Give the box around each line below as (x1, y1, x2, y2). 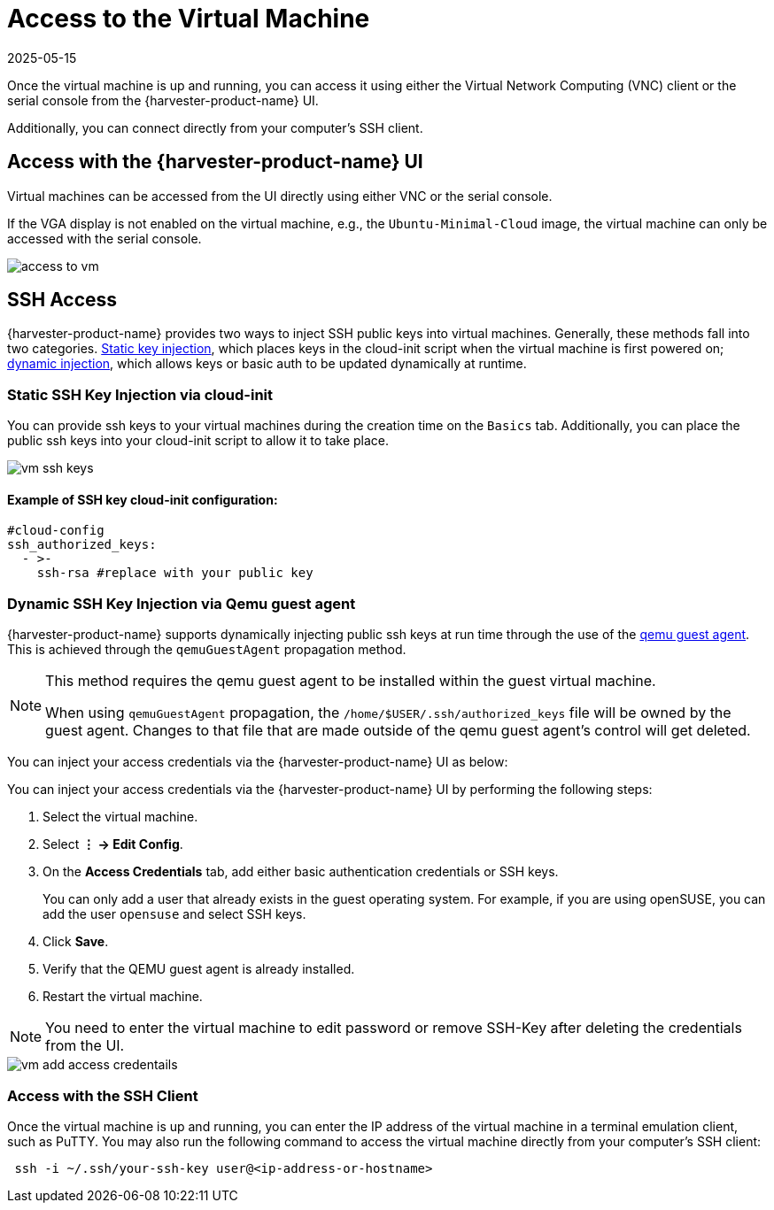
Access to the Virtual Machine (7, 4, 370, 34)
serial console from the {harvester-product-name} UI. (7, 92, 319, 108)
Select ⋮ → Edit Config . (43, 836, 183, 852)
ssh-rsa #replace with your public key (36, 566, 313, 581)
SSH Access (7, 289, 118, 312)
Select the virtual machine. (43, 809, 198, 825)
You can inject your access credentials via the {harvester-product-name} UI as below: (7, 754, 508, 770)
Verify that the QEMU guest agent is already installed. (43, 961, 355, 977)
